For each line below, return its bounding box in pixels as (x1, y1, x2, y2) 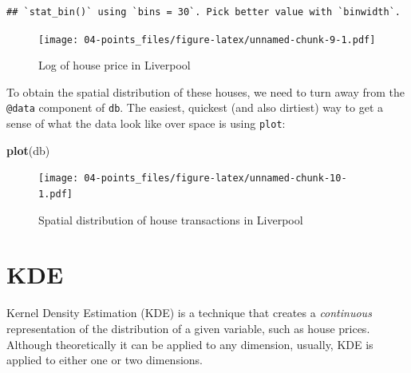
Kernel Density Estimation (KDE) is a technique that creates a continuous (6, 304, 372, 321)
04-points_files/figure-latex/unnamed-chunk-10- (84, 173, 347, 185)
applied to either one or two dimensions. (6, 351, 204, 368)
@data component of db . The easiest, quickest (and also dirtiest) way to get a (6, 99, 384, 116)
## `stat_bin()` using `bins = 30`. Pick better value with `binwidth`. (6, 6, 401, 18)
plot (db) (6, 141, 50, 158)
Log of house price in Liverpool (38, 57, 191, 73)
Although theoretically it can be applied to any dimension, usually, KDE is (6, 335, 373, 352)
